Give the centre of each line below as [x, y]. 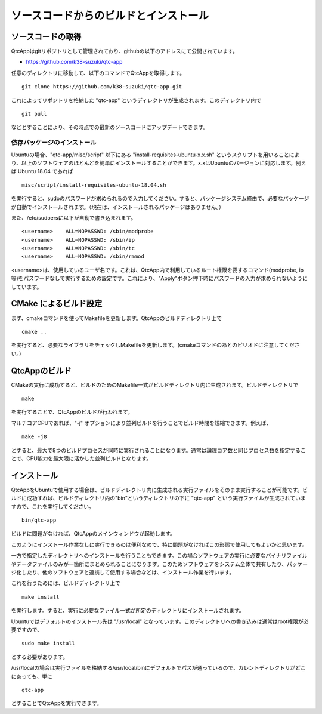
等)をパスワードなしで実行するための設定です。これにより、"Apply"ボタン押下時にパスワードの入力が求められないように [160, 278]
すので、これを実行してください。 [53, 506]
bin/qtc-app [39, 520]
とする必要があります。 [40, 657]
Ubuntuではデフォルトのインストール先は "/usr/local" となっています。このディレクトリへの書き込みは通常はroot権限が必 [160, 621]
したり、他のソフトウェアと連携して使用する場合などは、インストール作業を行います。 [128, 572]
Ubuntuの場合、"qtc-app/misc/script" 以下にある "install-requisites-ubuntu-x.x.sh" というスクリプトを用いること [150, 155]
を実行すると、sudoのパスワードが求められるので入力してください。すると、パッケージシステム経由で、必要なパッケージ [160, 198]
